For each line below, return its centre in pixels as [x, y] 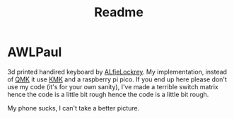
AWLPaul [35, 52]
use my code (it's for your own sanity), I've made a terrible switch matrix [113, 86]
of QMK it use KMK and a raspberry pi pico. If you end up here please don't [117, 79]
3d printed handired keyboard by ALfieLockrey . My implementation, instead [117, 72]
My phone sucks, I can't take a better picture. [74, 108]
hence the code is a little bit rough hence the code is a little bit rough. [108, 94]
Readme [119, 12]
